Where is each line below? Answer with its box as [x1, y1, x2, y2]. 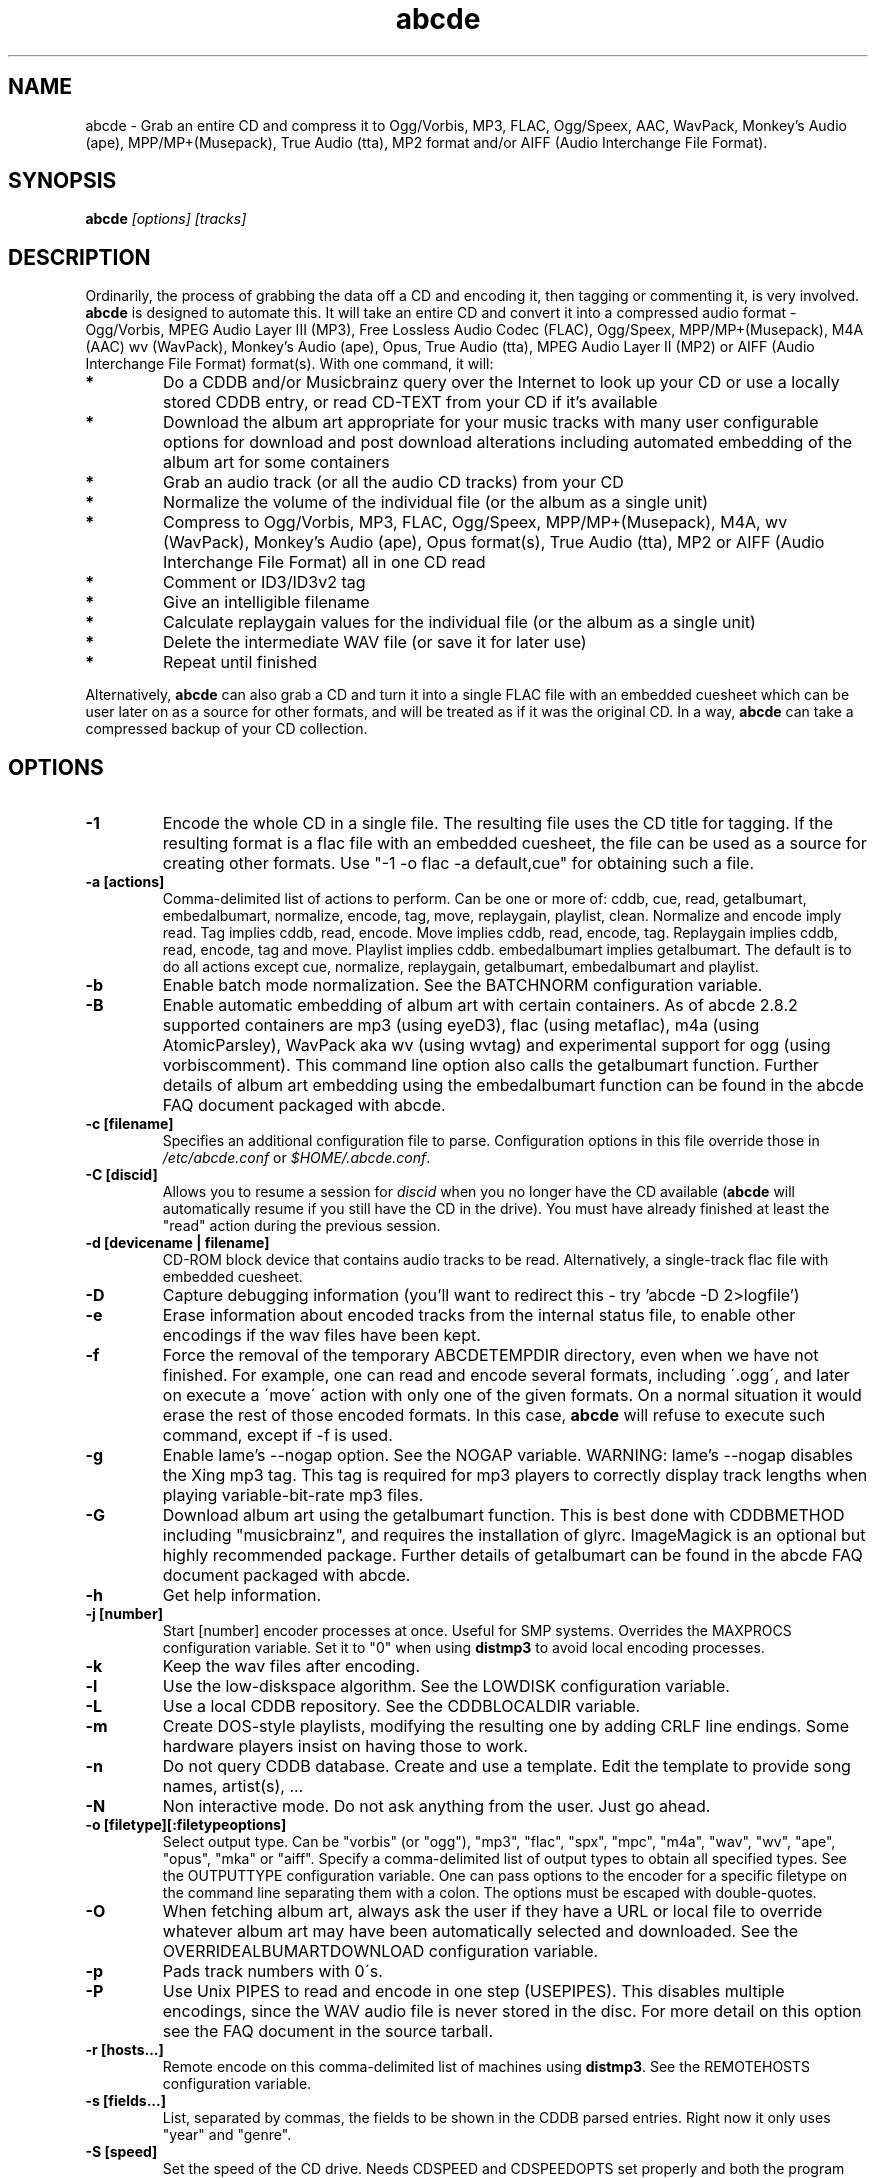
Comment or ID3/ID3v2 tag [163, 572, 366, 593]
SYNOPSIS [8, 168, 117, 194]
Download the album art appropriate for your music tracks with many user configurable [163, 412, 819, 433]
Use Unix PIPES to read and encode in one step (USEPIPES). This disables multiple [162, 1981, 785, 2002]
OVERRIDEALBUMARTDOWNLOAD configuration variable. [162, 1941, 599, 1962]
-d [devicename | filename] [85, 1234, 270, 1252]
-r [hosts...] [85, 2041, 164, 2059]
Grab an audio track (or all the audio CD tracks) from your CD [163, 472, 624, 493]
